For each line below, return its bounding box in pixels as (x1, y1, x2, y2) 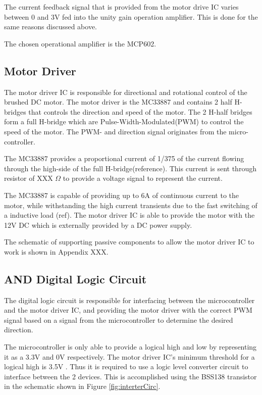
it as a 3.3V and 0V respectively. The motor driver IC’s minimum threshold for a (4, 351, 255, 362)
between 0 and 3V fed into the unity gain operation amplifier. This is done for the (4, 11, 258, 22)
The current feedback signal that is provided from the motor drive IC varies (4, 2, 239, 12)
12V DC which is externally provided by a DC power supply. (4, 219, 192, 230)
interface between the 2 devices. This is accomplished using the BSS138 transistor (4, 371, 257, 381)
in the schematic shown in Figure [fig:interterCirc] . (4, 381, 161, 391)
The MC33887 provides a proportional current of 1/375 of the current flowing (4, 153, 244, 164)
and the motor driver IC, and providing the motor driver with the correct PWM (4, 305, 252, 315)
